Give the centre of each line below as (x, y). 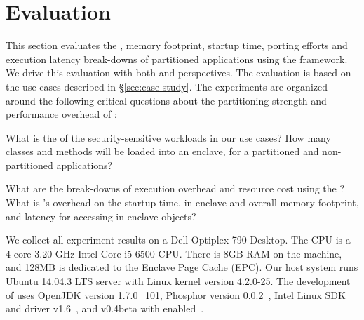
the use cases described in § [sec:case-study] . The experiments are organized (167, 86)
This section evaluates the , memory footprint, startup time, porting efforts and (177, 45)
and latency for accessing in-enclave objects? (101, 216)
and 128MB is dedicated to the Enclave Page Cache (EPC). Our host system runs (182, 267)
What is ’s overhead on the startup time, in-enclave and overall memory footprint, (182, 202)
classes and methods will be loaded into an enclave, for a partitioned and (162, 151)
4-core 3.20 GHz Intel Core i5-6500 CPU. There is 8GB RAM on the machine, (174, 253)
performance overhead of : (61, 114)
